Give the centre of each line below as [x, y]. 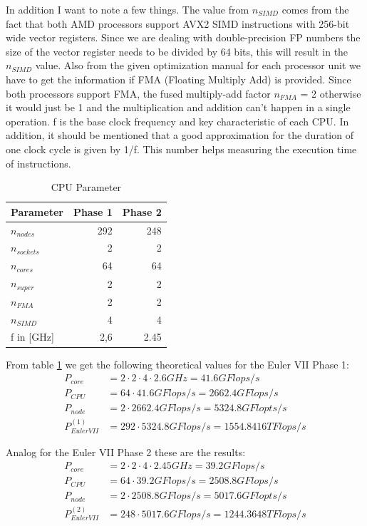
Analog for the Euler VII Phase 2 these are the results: [126, 452]
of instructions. [38, 163]
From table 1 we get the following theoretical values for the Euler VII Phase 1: [177, 364]
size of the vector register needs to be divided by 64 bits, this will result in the [177, 51]
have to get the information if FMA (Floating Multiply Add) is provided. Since [179, 79]
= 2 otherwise [331, 93]
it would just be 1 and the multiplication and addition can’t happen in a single [178, 107]
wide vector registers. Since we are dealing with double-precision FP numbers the [183, 37]
